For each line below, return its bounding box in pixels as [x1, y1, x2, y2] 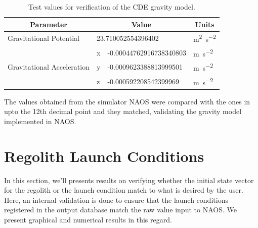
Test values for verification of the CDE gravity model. [28, 2, 195, 12]
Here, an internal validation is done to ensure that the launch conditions [4, 194, 228, 205]
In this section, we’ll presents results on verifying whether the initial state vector [4, 175, 254, 185]
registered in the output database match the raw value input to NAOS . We [4, 204, 237, 215]
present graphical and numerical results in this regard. [4, 214, 172, 224]
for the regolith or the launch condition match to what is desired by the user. [4, 185, 243, 195]
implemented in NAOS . [4, 116, 76, 126]
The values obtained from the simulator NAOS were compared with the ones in [4, 96, 250, 106]
